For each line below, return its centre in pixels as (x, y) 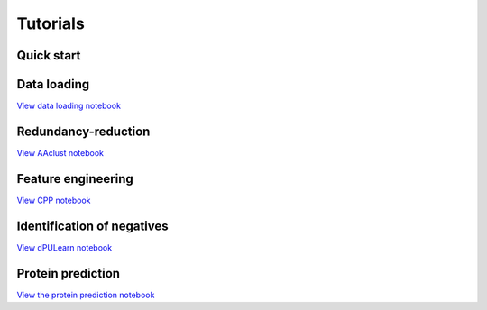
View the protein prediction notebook (86, 295)
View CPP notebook (54, 200)
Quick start (49, 55)
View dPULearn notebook (64, 247)
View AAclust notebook (60, 152)
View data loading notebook (69, 106)
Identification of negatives (92, 226)
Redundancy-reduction (83, 131)
